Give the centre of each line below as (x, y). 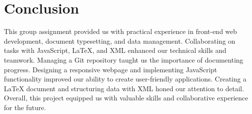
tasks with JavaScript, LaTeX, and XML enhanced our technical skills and (115, 50)
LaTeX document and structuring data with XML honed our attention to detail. (124, 88)
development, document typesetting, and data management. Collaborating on (120, 41)
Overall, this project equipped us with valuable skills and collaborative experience (126, 98)
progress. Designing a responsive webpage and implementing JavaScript (111, 69)
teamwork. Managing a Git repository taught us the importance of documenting (124, 59)
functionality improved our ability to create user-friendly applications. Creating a (125, 79)
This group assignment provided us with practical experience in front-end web (121, 31)
